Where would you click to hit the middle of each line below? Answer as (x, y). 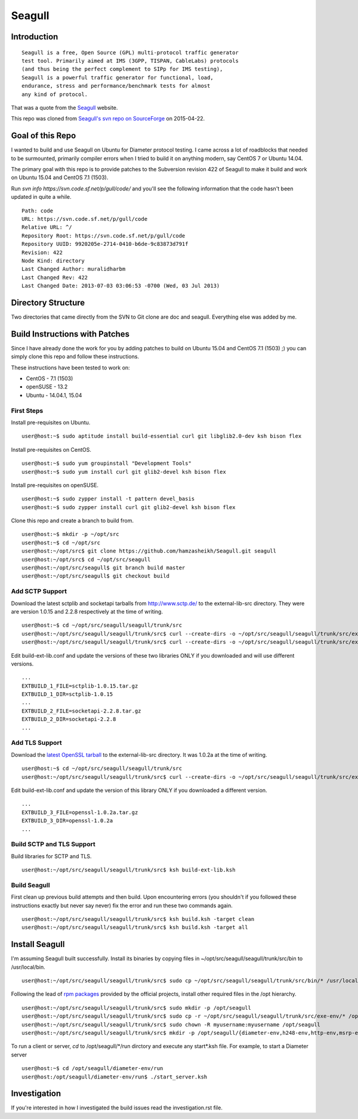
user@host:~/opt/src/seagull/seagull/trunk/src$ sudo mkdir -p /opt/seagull (137, 1008)
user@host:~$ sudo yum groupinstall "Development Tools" (107, 463)
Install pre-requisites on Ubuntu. (51, 422)
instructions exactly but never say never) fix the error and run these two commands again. (122, 905)
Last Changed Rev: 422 (55, 277)
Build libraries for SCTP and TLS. (51, 856)
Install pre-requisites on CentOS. (51, 449)
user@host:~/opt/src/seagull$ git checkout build (96, 576)
